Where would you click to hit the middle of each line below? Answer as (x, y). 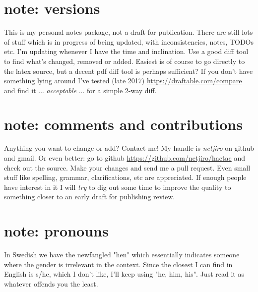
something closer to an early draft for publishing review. (90, 197)
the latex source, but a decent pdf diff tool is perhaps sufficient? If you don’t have (129, 71)
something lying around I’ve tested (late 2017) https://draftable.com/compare (123, 81)
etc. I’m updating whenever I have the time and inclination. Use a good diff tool (126, 51)
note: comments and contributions (123, 124)
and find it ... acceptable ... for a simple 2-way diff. (80, 90)
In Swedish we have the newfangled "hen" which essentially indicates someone (122, 255)
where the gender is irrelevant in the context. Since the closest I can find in (118, 264)
